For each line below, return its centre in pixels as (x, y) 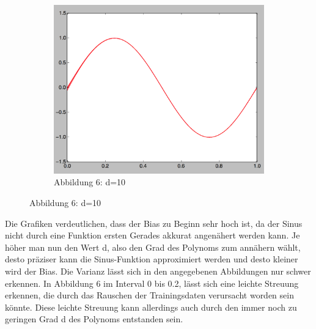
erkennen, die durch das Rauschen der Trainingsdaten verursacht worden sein (149, 295)
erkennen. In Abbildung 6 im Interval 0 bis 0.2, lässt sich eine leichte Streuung (152, 283)
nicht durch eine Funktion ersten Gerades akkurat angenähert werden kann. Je (152, 235)
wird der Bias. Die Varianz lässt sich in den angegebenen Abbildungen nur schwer (158, 271)
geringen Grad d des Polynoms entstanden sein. (94, 319)
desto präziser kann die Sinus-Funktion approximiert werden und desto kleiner (152, 259)
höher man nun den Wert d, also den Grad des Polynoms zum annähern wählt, (153, 247)
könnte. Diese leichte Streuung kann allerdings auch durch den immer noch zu (151, 307)
